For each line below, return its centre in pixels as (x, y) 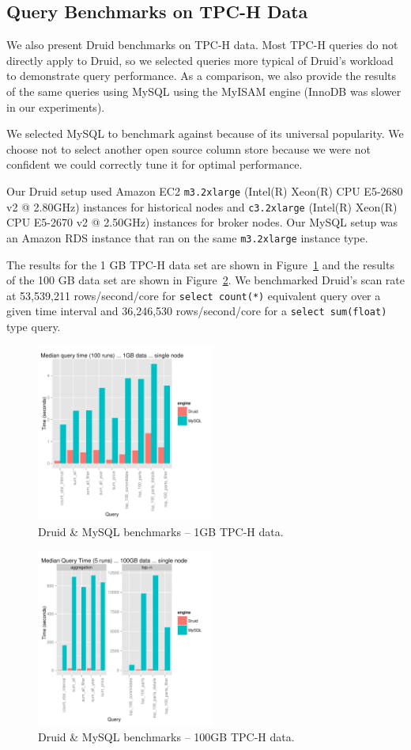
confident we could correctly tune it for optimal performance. (155, 164)
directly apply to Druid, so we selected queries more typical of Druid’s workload (200, 60)
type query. (34, 327)
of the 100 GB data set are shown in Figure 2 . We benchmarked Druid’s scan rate (206, 280)
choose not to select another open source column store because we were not (189, 148)
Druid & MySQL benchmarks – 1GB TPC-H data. (161, 531)
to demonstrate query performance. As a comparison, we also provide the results (202, 76)
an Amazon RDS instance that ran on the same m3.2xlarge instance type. (187, 237)
